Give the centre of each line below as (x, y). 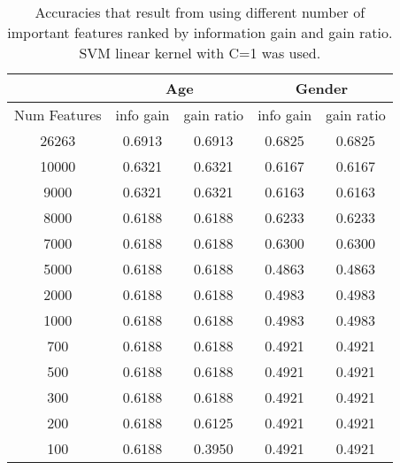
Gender (322, 88)
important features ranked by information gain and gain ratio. (200, 32)
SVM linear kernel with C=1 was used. (200, 53)
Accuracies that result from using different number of (200, 12)
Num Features (58, 115)
